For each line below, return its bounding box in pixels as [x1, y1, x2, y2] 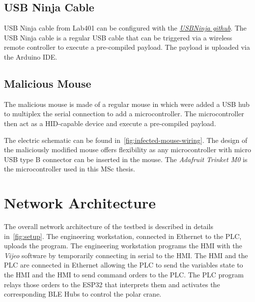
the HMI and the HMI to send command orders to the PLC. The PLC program [4, 269, 244, 280]
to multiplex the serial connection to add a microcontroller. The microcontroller [4, 108, 244, 119]
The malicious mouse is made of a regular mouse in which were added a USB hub [4, 99, 250, 109]
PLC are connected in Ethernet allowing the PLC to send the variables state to [4, 260, 243, 270]
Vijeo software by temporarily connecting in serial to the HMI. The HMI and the [4, 250, 248, 260]
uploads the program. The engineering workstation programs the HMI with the [4, 240, 242, 251]
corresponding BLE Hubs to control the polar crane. [4, 289, 162, 299]
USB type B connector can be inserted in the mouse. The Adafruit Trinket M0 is [4, 154, 248, 164]
